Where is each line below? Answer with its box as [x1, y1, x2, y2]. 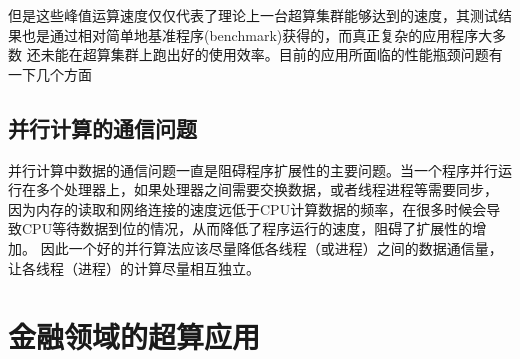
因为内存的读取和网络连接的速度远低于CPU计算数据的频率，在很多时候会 [8, 198, 487, 219]
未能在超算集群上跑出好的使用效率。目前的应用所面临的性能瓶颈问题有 [40, 44, 503, 65]
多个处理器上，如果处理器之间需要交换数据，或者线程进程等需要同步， [35, 179, 498, 200]
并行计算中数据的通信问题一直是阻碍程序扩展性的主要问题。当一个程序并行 [8, 159, 498, 180]
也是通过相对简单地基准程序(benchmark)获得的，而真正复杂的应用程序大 [21, 24, 493, 45]
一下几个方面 [8, 63, 92, 84]
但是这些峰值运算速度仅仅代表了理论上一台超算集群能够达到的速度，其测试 [8, 5, 498, 25]
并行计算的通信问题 [8, 112, 197, 143]
